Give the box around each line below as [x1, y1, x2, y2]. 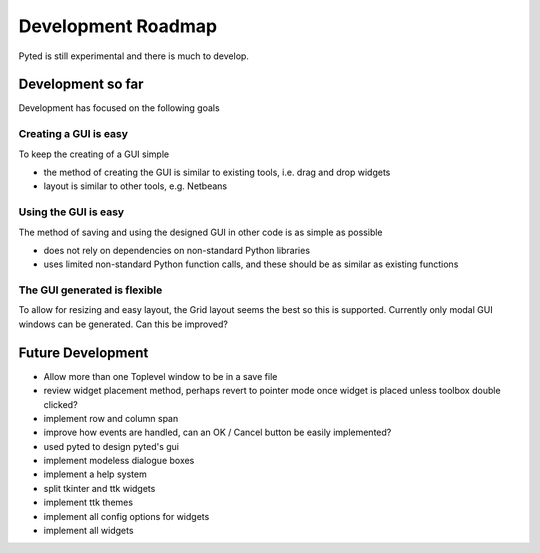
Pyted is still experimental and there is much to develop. [18, 50, 250, 62]
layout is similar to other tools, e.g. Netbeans [43, 180, 228, 192]
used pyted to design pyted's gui [43, 440, 180, 452]
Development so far [18, 76, 144, 93]
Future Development [18, 344, 149, 361]
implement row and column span [43, 412, 179, 424]
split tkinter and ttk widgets [43, 482, 156, 494]
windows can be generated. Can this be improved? [18, 318, 229, 330]
